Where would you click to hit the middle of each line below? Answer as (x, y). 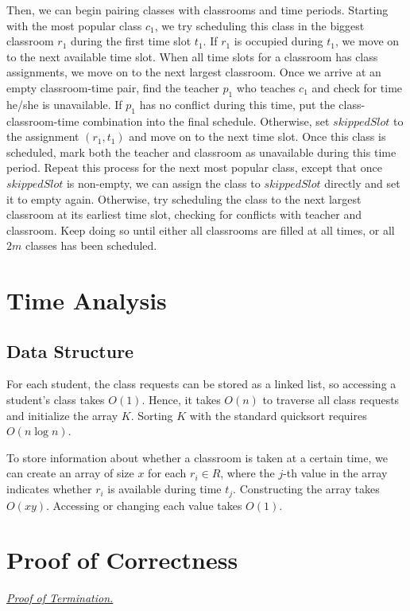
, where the (248, 473)
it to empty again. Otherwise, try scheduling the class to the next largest (184, 198)
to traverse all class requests (331, 400)
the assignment (43, 136)
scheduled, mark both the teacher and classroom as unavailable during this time (201, 152)
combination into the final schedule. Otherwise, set (206, 121)
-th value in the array (335, 473)
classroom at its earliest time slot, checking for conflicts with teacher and (184, 214)
